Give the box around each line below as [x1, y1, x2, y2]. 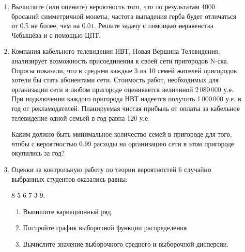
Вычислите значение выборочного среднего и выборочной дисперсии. [23, 238, 229, 249]
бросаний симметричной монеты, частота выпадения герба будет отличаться [11, 11, 236, 21]
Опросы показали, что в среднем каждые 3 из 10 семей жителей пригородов [11, 65, 237, 75]
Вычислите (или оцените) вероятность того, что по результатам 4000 [11, 1, 215, 11]
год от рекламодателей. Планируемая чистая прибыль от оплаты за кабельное [11, 103, 240, 113]
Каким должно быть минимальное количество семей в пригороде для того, [11, 129, 232, 139]
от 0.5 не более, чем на [11, 20, 80, 31]
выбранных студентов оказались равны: [11, 173, 128, 184]
